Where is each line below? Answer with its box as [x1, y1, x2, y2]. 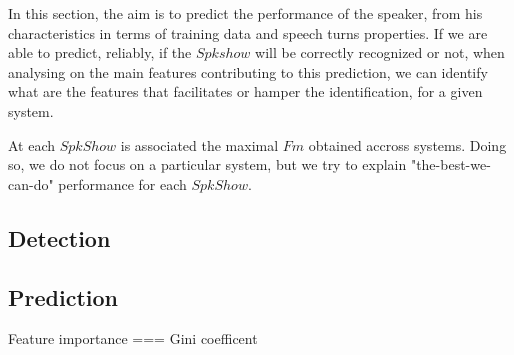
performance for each [58, 173, 187, 194]
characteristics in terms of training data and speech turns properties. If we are [8, 22, 488, 43]
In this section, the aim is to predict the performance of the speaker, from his [8, 3, 483, 23]
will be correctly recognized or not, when [255, 42, 505, 63]
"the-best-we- [410, 154, 491, 175]
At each [8, 134, 56, 155]
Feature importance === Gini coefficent [8, 328, 258, 349]
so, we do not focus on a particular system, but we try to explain [8, 154, 407, 175]
